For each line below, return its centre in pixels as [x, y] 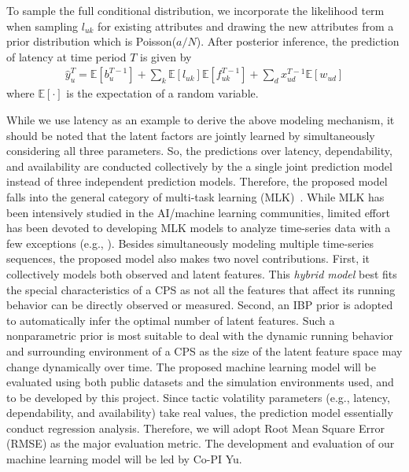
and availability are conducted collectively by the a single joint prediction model [199, 166]
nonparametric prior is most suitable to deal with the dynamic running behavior [200, 336]
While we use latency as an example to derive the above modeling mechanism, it [201, 120]
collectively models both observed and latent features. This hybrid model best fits [202, 273]
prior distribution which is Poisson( [92, 41]
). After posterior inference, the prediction [298, 41]
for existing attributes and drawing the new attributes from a [246, 26]
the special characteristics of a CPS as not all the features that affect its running [201, 289]
